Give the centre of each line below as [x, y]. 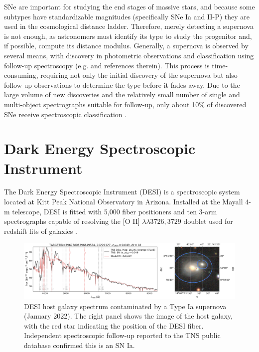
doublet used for [208, 221]
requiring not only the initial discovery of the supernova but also [139, 75]
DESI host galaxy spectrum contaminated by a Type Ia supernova [125, 306]
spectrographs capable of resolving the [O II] [72, 221]
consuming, [21, 75]
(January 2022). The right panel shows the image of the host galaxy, [128, 316]
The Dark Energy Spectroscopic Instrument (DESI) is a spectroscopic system [122, 192]
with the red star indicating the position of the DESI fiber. [114, 325]
